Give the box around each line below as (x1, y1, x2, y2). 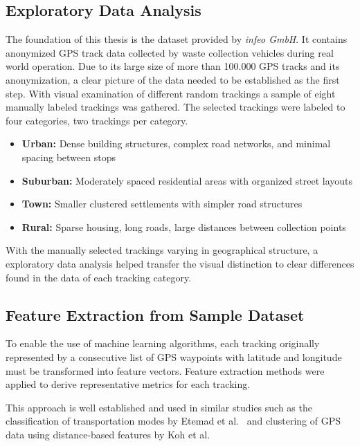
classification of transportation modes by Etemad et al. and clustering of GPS (6, 414, 341, 428)
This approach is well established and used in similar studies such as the (6, 400, 312, 414)
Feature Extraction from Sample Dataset (6, 304, 305, 325)
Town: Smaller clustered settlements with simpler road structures (21, 196, 303, 211)
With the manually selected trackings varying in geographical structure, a (6, 243, 318, 257)
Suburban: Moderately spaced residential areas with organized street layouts (21, 173, 353, 187)
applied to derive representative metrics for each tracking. (6, 377, 251, 391)
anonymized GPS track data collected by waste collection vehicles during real (6, 45, 334, 59)
